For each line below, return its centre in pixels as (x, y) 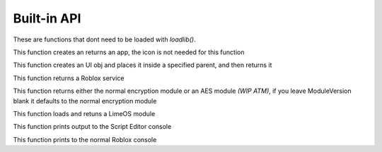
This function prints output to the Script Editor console (92, 127)
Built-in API (47, 18)
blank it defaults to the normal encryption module (85, 101)
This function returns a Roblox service (69, 78)
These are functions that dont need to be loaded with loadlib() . (104, 39)
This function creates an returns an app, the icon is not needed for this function (129, 52)
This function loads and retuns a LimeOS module (84, 113)
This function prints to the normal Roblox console (85, 139)
